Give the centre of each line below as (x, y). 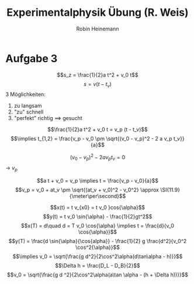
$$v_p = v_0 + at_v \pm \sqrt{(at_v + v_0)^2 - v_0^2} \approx (87, 190)
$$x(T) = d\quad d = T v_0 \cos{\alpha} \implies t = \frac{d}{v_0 (98, 225)
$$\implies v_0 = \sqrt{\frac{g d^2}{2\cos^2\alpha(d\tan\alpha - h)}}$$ (98, 256)
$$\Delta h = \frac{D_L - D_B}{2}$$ (98, 265)
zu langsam (28, 106)
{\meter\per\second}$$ (98, 196)
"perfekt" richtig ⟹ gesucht (48, 118)
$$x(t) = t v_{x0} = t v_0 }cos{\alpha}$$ (98, 207)
